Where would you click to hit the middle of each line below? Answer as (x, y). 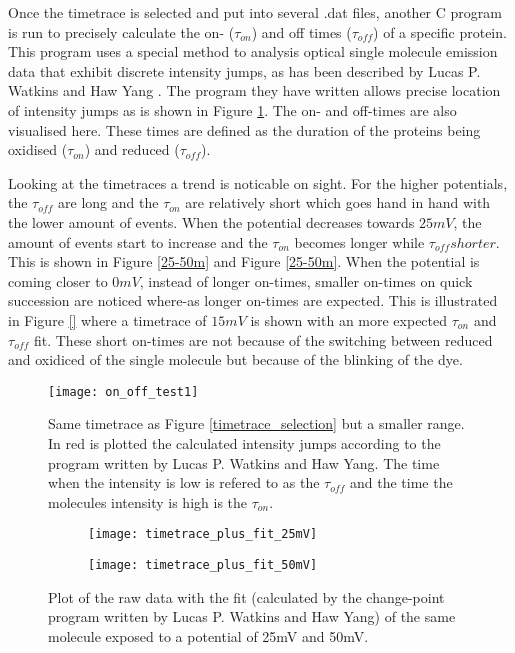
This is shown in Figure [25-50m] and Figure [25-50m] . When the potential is (244, 261)
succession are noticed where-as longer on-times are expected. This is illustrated (253, 300)
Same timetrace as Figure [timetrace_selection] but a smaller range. (256, 423)
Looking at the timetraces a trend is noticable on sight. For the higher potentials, (258, 182)
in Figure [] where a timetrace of (107, 319)
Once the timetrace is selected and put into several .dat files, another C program (255, 12)
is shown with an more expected (349, 319)
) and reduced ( (132, 149)
